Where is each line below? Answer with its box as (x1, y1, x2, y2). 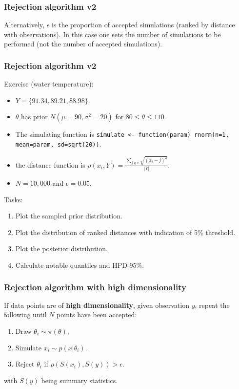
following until (4, 309, 47, 320)
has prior (21, 111, 48, 122)
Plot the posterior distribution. (15, 243, 108, 254)
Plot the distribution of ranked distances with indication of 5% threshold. (15, 227, 236, 237)
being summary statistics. (41, 375, 118, 385)
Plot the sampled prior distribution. (15, 211, 122, 221)
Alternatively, (4, 20, 44, 30)
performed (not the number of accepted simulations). (4, 39, 162, 49)
